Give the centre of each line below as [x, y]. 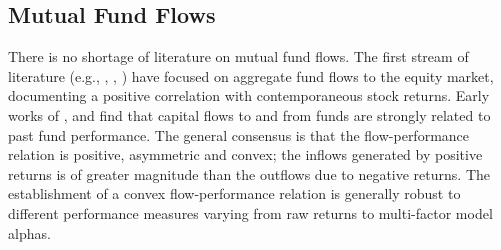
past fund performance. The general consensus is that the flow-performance [239, 134]
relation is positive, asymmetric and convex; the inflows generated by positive [245, 154]
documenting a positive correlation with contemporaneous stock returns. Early [249, 95]
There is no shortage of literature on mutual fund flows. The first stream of [238, 56]
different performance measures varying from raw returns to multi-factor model [250, 212]
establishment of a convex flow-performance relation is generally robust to [234, 193]
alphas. [29, 232]
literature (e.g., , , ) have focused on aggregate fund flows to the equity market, [251, 75]
